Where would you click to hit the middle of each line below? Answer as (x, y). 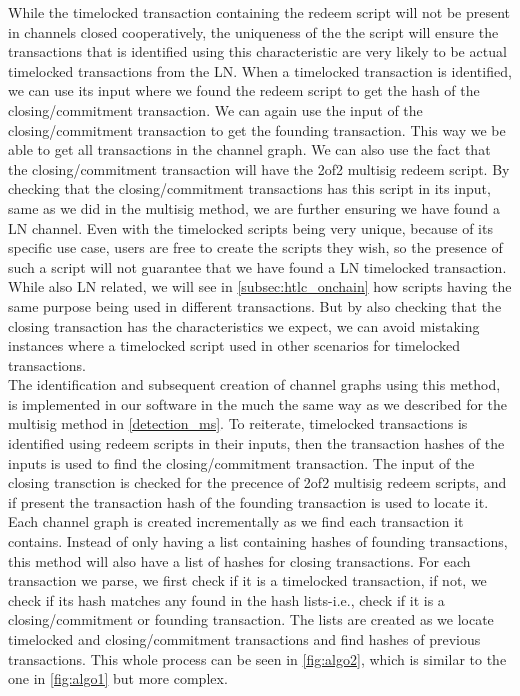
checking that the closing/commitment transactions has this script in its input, (249, 188)
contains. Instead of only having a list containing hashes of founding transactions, (258, 541)
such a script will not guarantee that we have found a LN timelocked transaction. (257, 266)
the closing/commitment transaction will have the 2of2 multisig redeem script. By (259, 168)
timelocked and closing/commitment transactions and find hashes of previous (244, 639)
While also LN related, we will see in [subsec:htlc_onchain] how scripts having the (260, 286)
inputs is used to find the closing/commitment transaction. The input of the (241, 462)
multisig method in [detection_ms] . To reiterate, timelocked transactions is (238, 423)
